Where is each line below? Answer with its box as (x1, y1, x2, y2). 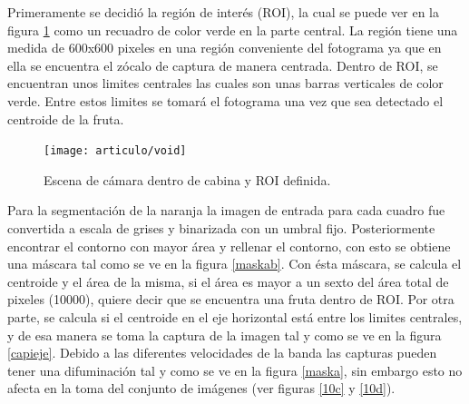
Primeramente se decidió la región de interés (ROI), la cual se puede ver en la (7, 3, 439, 21)
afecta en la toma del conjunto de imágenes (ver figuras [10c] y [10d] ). (7, 379, 396, 398)
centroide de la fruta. (7, 109, 124, 128)
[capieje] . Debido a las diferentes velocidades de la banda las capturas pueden (7, 343, 437, 362)
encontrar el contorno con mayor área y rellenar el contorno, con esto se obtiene (7, 236, 451, 255)
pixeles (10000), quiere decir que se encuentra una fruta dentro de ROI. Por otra (7, 290, 454, 309)
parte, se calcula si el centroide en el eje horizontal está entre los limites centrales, (7, 307, 463, 326)
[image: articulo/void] (44, 144, 187, 158)
